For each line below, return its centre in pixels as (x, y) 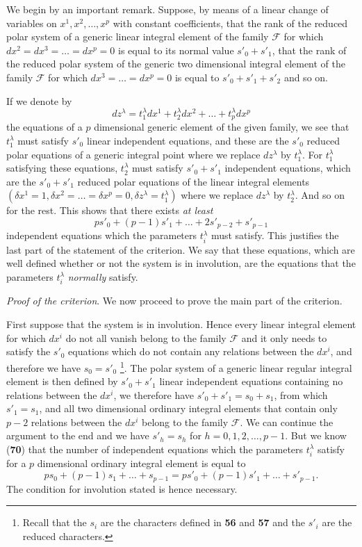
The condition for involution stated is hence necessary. (122, 488)
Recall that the (55, 522)
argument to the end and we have (78, 435)
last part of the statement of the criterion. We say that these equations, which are (181, 249)
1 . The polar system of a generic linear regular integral (236, 366)
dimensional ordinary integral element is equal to (141, 463)
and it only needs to (284, 337)
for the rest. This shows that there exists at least (110, 210)
